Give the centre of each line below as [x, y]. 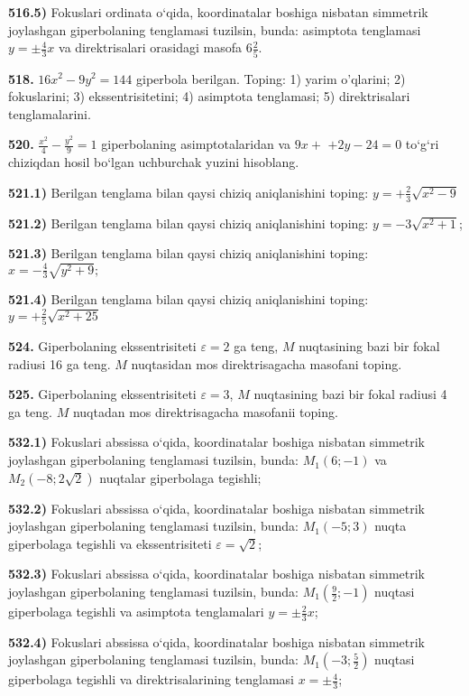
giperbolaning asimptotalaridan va [196, 144]
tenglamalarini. [50, 113]
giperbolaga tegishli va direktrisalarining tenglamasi [151, 679]
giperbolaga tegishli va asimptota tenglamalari [136, 612]
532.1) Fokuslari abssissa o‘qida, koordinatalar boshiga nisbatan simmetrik [217, 442]
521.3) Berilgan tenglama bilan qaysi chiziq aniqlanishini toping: [189, 253]
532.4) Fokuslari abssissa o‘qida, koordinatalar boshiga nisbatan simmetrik [217, 641]
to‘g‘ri [422, 144]
